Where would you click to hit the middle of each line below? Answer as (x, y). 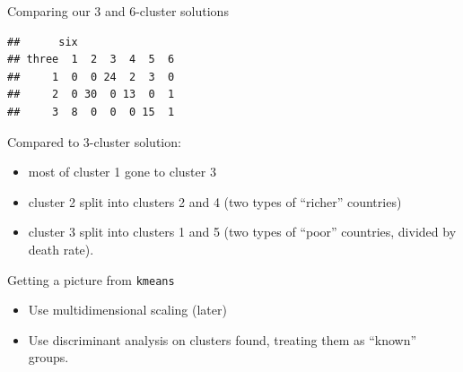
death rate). (61, 249)
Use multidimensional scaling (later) (127, 310)
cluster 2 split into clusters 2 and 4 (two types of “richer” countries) (215, 201)
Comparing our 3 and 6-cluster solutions (118, 11)
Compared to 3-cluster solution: (94, 141)
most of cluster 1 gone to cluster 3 (122, 172)
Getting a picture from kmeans (91, 279)
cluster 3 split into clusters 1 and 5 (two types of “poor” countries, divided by (242, 232)
